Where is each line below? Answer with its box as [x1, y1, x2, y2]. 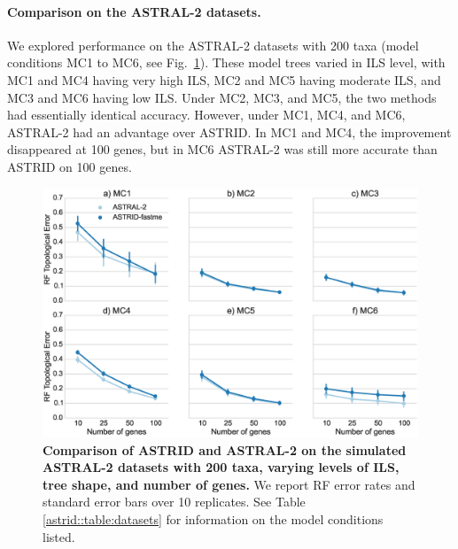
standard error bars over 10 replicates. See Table [43, 492, 306, 511]
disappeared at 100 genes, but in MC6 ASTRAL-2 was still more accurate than [7, 140, 438, 159]
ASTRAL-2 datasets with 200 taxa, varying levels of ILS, [43, 458, 400, 476]
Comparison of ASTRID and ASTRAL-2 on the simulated [43, 440, 407, 459]
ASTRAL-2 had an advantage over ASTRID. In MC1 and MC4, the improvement [7, 122, 452, 141]
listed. [43, 527, 75, 545]
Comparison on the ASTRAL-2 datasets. [7, 2, 261, 20]
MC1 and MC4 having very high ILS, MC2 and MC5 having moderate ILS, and [7, 70, 441, 89]
